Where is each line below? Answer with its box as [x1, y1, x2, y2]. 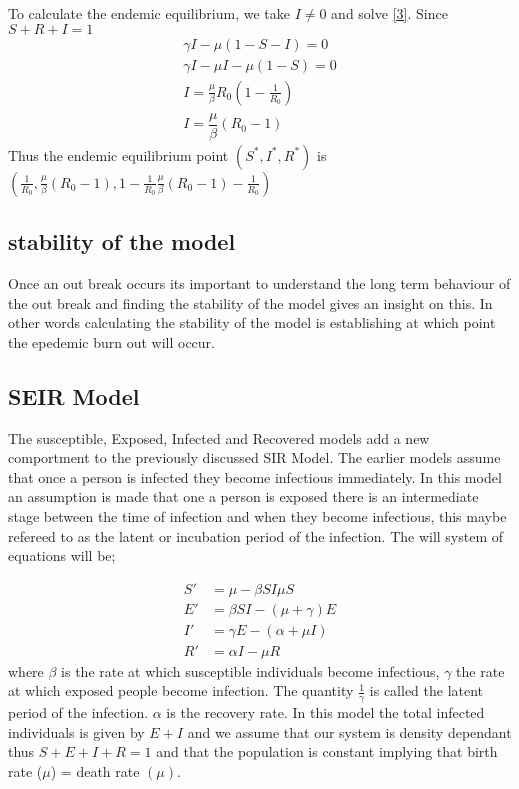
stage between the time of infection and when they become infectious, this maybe [8, 505, 507, 526]
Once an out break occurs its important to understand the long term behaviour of [8, 272, 511, 293]
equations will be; [8, 545, 116, 566]
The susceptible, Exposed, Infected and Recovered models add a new [8, 427, 430, 448]
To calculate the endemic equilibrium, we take [8, 3, 290, 23]
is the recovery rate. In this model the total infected [166, 702, 485, 723]
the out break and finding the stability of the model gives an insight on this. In [8, 292, 493, 313]
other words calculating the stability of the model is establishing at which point [8, 312, 496, 333]
